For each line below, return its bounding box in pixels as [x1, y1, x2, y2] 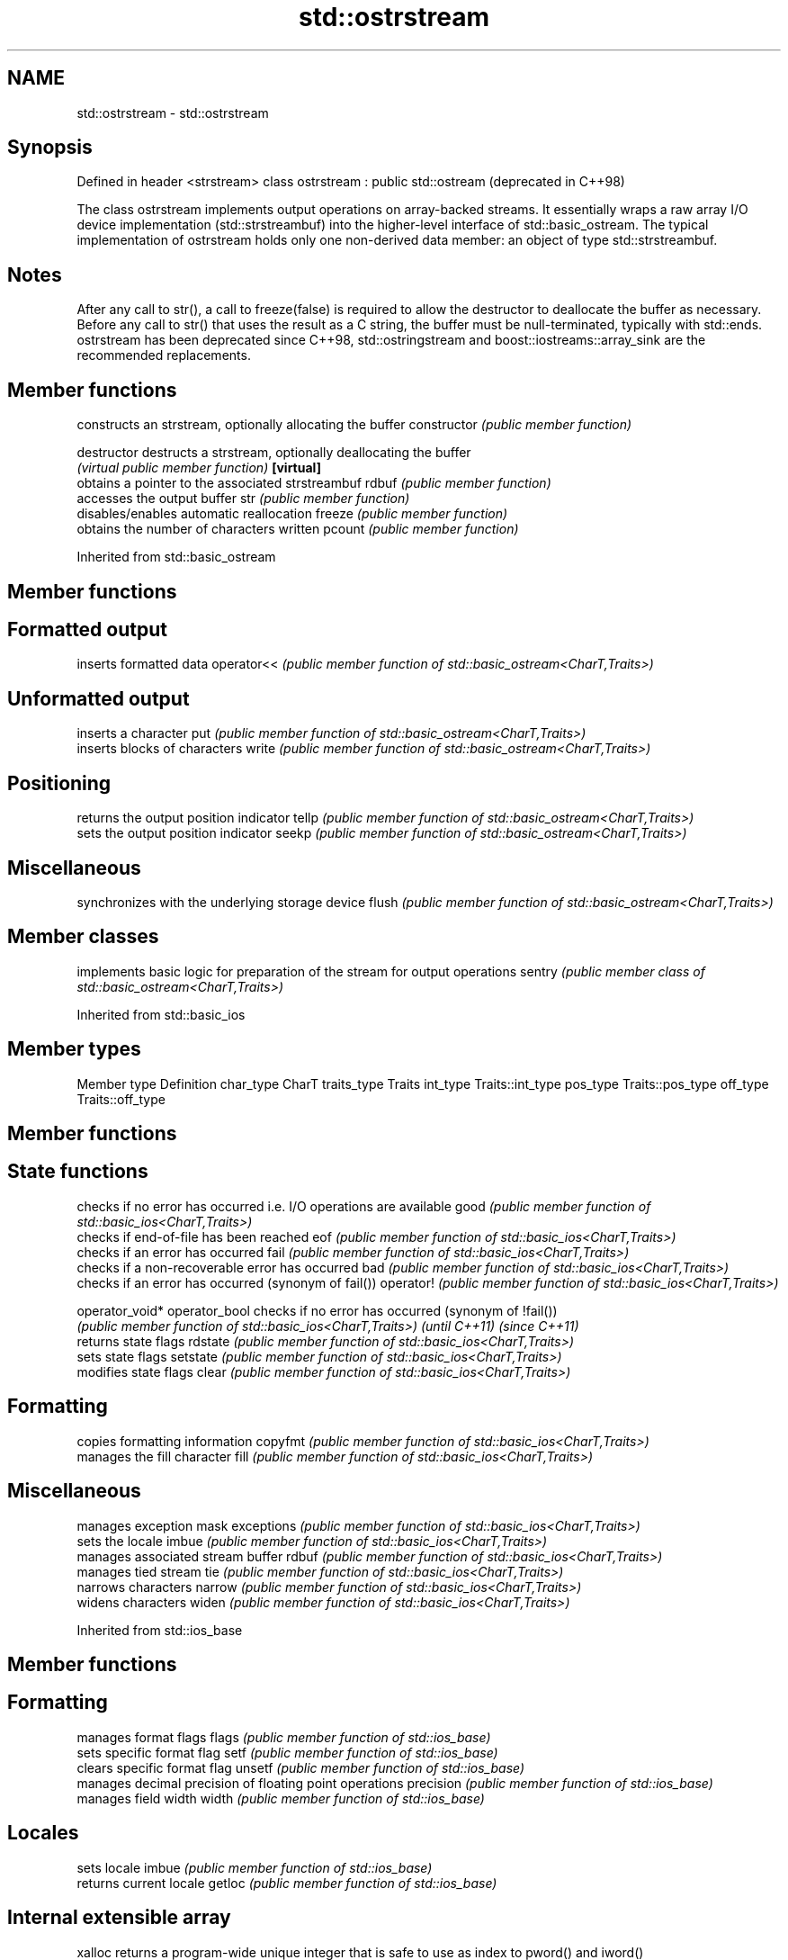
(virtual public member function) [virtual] [76, 460, 321, 476]
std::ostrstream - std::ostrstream [76, 104, 269, 121]
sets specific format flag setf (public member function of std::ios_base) [76, 1744, 498, 1760]
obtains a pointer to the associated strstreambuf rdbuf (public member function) [76, 475, 551, 491]
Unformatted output [7, 687, 190, 710]
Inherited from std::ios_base [76, 1622, 243, 1638]
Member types [7, 1038, 141, 1061]
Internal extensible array [7, 1906, 231, 1929]
